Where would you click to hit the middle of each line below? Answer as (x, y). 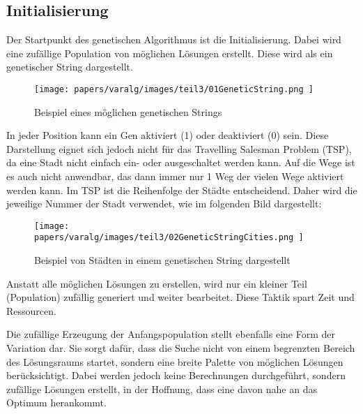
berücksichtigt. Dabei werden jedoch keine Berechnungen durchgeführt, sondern (176, 375)
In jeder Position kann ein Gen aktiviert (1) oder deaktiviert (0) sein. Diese (168, 135)
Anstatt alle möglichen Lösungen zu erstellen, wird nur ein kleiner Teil (157, 283)
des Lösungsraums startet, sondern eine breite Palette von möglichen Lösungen (175, 361)
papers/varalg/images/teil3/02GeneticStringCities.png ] (169, 238)
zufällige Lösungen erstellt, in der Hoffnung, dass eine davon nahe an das (162, 389)
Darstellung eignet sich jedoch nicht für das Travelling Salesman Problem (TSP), (179, 148)
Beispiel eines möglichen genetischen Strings (128, 111)
